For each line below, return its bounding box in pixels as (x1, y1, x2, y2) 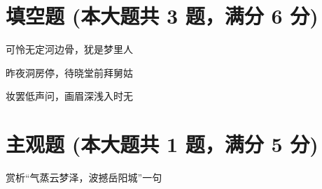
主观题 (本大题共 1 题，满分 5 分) (6, 130, 318, 158)
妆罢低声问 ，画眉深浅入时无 (6, 89, 133, 103)
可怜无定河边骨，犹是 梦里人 (6, 42, 133, 56)
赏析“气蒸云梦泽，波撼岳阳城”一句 (6, 170, 162, 185)
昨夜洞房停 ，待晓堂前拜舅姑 (6, 65, 133, 80)
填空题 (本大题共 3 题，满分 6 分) (6, 1, 318, 30)
